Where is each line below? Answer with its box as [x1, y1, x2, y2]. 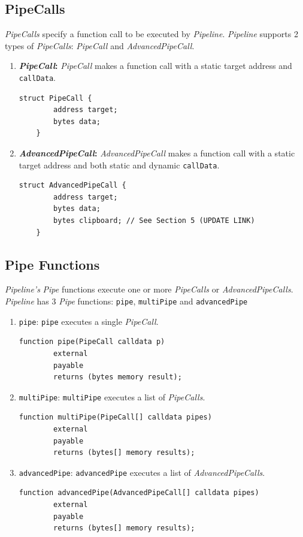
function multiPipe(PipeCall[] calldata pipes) [19, 413, 212, 422]
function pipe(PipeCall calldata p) [19, 337, 165, 346]
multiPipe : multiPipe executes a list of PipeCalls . [19, 390, 205, 403]
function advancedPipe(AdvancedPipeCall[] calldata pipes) [19, 488, 259, 497]
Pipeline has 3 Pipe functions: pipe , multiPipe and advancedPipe [5, 295, 248, 307]
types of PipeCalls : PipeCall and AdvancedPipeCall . [5, 39, 195, 52]
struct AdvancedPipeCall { [19, 181, 126, 190]
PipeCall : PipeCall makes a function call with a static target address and [19, 59, 292, 72]
